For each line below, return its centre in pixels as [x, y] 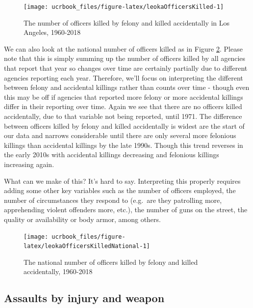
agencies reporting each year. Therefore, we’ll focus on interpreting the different [124, 77]
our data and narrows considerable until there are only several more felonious [120, 135]
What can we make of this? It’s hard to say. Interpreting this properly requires [122, 181]
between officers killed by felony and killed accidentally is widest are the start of [124, 126]
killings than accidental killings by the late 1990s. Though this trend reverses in [124, 145]
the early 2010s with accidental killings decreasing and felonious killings [112, 154]
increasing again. [29, 164]
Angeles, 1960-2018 [52, 32]
